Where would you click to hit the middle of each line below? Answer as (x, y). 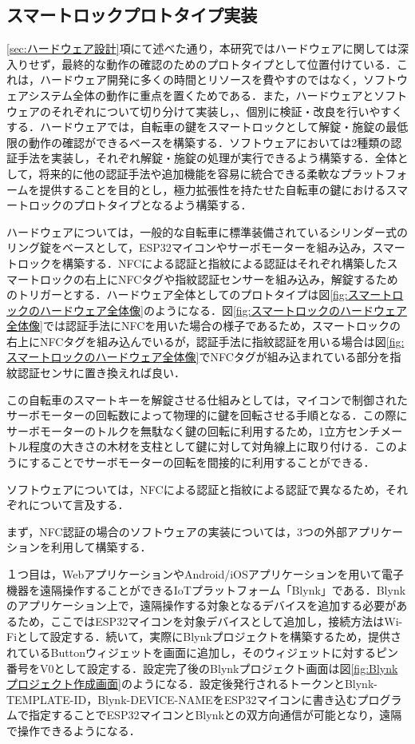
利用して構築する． (101, 547)
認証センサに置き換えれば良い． (101, 373)
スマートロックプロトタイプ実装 (132, 15)
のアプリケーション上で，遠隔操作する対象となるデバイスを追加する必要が (202, 605)
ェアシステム (40, 95)
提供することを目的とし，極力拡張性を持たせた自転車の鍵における (213, 189)
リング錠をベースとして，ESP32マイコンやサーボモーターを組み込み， (190, 247)
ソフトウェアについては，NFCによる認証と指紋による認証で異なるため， (196, 489)
